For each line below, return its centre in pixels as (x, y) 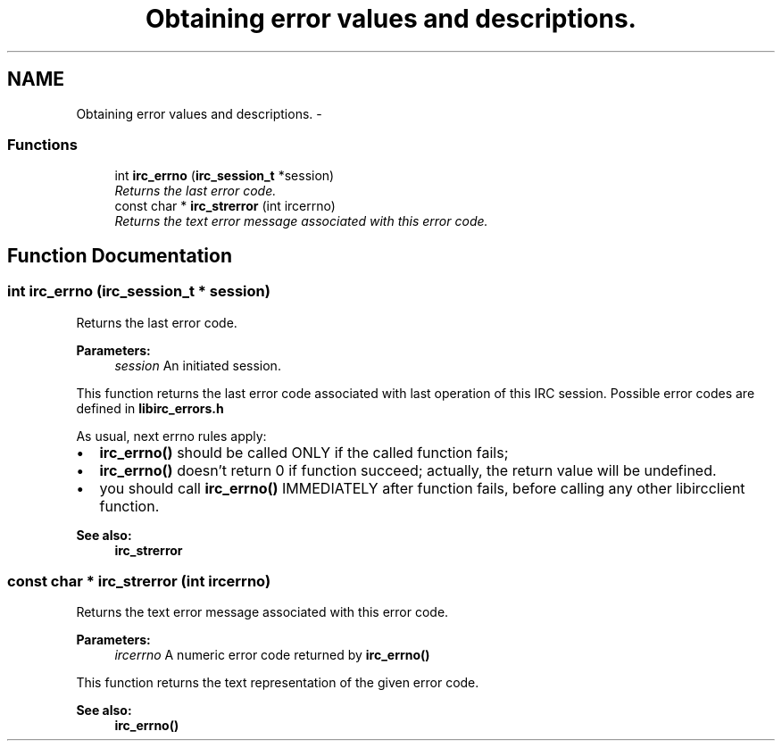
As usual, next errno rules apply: (171, 436)
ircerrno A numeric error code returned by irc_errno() (272, 655)
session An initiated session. (198, 365)
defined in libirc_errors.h (150, 408)
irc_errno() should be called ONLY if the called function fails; (304, 452)
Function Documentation (120, 255)
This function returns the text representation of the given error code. (278, 683)
